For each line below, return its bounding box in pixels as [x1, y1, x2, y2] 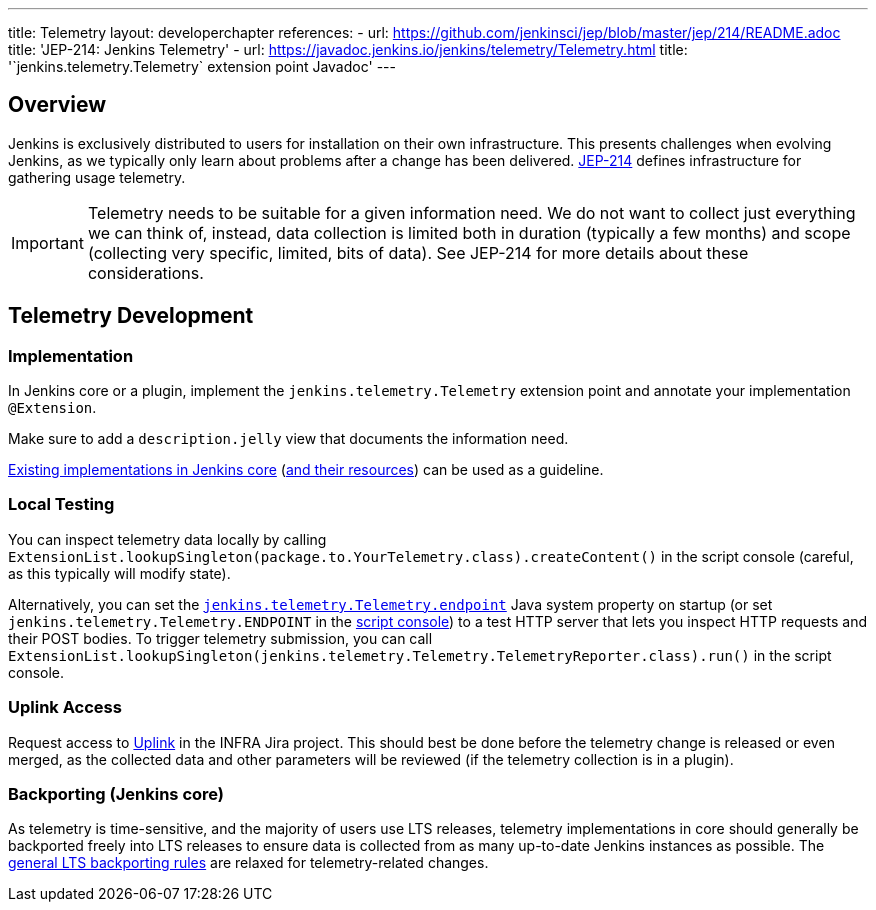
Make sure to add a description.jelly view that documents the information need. [8, 430, 569, 448]
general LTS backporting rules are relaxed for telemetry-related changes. [8, 854, 489, 872]
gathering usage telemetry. [8, 168, 186, 186]
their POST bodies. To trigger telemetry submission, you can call [8, 629, 433, 647]
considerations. [87, 262, 204, 283]
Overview [8, 92, 107, 118]
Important [11, 232, 84, 253]
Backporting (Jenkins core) [8, 783, 225, 804]
